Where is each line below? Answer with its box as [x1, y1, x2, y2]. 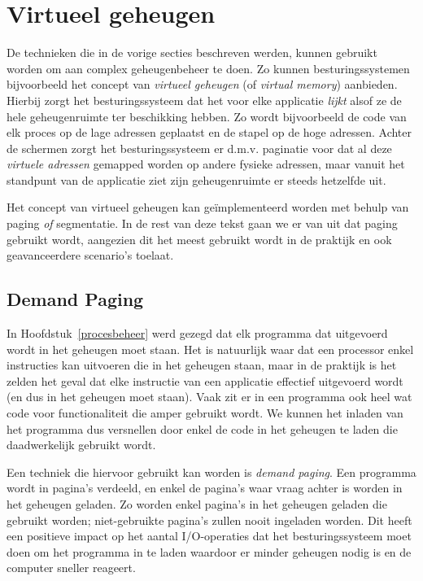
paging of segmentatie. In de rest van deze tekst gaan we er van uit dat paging [7, 215, 398, 232]
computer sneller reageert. [7, 559, 136, 576]
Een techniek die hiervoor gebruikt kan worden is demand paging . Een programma [7, 463, 416, 480]
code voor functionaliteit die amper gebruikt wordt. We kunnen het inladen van [7, 404, 403, 422]
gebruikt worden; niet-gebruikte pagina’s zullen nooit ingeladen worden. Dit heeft [7, 511, 412, 528]
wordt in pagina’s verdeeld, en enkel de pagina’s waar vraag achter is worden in [7, 479, 403, 496]
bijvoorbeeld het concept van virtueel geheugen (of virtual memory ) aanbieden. [7, 76, 398, 93]
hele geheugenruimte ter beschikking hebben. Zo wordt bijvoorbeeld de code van [7, 107, 407, 124]
